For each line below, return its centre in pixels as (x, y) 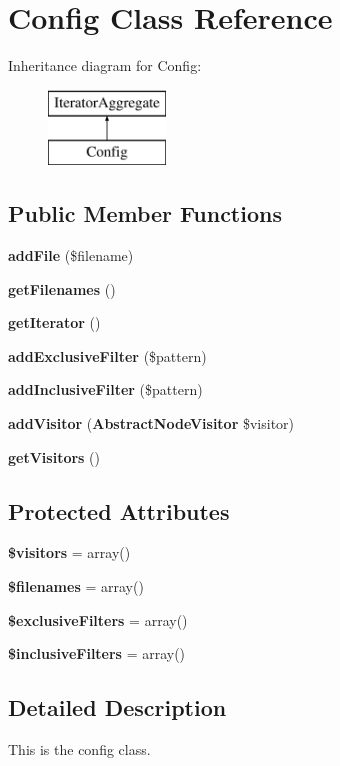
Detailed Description (117, 707)
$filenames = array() (76, 586)
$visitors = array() (69, 552)
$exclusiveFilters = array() (98, 619)
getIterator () (54, 322)
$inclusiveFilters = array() (97, 653)
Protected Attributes (119, 510)
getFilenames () (62, 288)
